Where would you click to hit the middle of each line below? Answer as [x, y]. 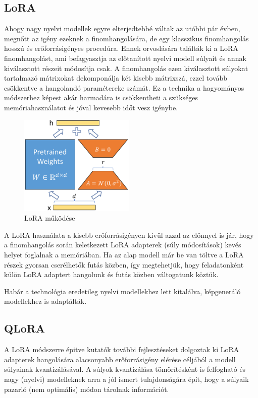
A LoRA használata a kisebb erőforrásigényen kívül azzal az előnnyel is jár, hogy [129, 235]
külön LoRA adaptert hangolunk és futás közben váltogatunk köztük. [111, 274]
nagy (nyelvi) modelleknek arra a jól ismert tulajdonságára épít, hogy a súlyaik [126, 379]
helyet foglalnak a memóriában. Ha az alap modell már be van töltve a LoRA [124, 255]
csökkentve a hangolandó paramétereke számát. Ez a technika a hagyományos [124, 87]
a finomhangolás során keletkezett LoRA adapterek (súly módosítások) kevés [123, 245]
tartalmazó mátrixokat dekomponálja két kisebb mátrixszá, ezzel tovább [116, 78]
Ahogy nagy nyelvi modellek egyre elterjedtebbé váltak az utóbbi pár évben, [122, 28]
